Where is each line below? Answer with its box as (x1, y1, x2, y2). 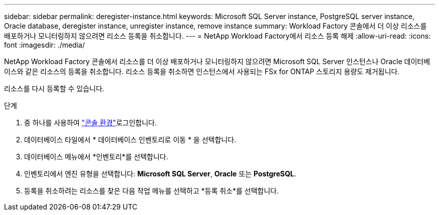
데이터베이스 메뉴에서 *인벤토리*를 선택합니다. (24, 152, 168, 161)
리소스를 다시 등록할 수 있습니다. (4, 84, 105, 93)
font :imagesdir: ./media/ (4, 41, 85, 49)
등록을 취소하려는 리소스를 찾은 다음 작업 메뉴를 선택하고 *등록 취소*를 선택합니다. (24, 186, 279, 195)
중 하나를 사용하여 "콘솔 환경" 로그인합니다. (24, 118, 157, 127)
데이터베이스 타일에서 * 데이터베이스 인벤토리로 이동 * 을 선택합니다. (24, 135, 237, 144)
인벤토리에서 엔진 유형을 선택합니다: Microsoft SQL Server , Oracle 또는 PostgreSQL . (24, 169, 297, 178)
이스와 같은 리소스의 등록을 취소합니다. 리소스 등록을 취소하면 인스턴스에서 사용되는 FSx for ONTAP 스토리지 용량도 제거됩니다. (4, 67, 400, 76)
